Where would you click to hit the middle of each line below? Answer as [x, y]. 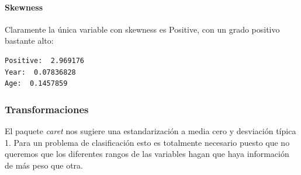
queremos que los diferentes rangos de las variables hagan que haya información [147, 154]
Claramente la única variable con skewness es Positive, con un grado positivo [142, 29]
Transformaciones [47, 109]
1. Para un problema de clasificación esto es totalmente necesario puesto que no [147, 142]
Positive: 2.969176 [45, 60]
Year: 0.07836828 [40, 72]
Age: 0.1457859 [36, 84]
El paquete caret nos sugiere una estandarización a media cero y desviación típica [150, 130]
